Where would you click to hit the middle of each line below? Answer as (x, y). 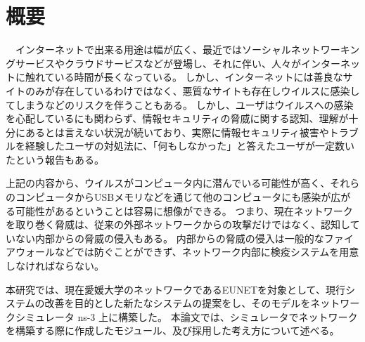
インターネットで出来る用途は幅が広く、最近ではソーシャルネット (168, 50)
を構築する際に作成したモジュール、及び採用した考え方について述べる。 (173, 330)
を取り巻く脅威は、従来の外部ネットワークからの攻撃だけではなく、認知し (178, 224)
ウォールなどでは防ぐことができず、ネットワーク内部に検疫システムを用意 (187, 252)
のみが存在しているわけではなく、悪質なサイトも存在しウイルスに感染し (192, 90)
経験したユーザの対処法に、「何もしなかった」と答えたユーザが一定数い (190, 146)
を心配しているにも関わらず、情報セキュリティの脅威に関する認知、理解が (177, 118)
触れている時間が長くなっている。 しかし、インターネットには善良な (184, 77)
